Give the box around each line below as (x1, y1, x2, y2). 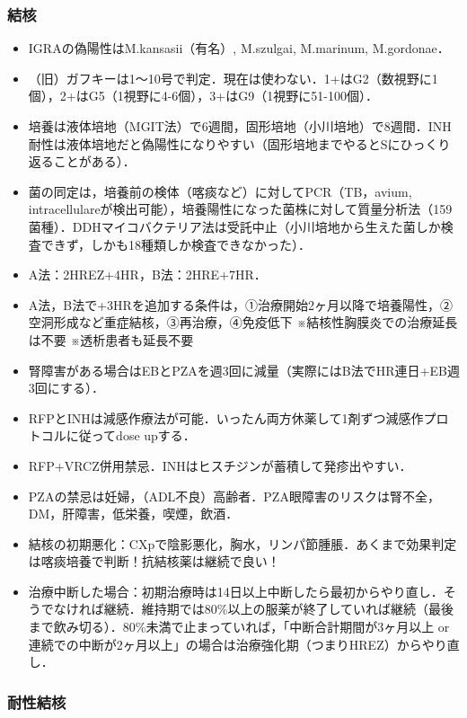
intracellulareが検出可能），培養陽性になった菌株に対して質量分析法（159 (28, 199, 453, 218)
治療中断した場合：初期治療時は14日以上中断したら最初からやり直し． (28, 581, 444, 600)
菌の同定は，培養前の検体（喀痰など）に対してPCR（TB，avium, (28, 182, 412, 200)
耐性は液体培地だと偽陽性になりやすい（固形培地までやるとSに (28, 134, 401, 153)
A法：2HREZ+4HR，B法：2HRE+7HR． (28, 265, 267, 284)
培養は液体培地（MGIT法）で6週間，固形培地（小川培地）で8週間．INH (28, 117, 452, 135)
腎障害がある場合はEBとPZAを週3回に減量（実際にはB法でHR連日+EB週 (28, 360, 460, 379)
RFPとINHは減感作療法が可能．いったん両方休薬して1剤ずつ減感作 (28, 408, 424, 427)
